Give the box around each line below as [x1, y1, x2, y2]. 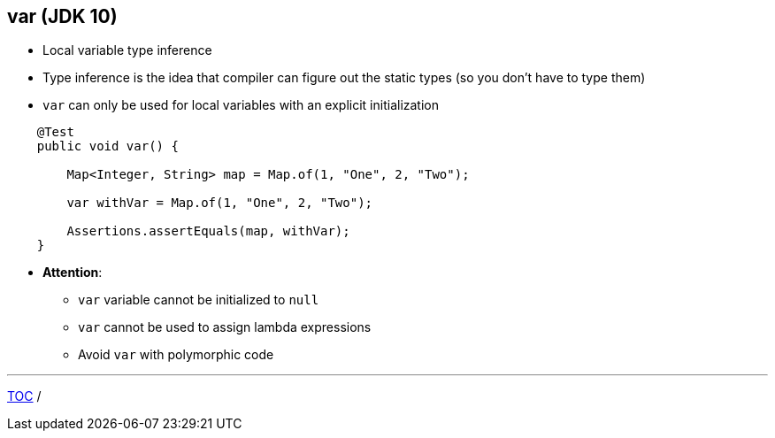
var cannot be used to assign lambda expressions [78, 319, 372, 335]
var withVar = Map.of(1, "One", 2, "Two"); [66, 196, 373, 211]
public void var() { [36, 139, 179, 154]
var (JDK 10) [7, 5, 118, 27]
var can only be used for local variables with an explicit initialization [42, 97, 439, 113]
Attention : [42, 265, 103, 280]
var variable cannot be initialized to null [78, 292, 319, 308]
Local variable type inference [42, 42, 212, 58]
